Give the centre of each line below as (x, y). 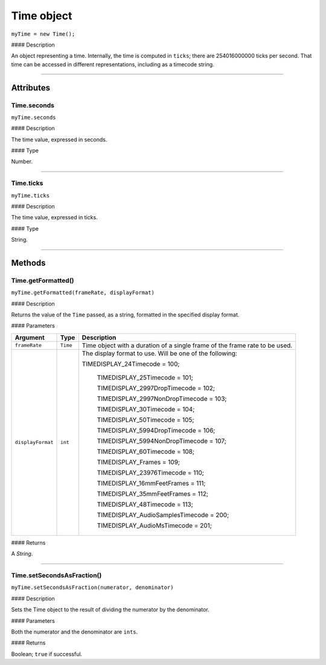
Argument (30, 337)
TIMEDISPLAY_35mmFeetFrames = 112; (152, 493)
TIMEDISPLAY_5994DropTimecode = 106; (156, 430)
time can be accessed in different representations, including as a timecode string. (113, 64)
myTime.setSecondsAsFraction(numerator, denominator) (92, 588)
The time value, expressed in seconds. (59, 140)
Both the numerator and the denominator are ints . (75, 632)
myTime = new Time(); (43, 34)
